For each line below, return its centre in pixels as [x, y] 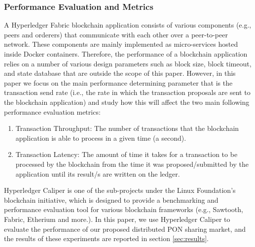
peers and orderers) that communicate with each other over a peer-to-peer [116, 34]
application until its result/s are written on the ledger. [98, 173]
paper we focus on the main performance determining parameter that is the [118, 82]
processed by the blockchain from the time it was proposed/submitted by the [132, 164]
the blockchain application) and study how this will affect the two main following [127, 102]
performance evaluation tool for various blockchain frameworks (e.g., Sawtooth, [124, 209]
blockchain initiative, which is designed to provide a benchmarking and [111, 200]
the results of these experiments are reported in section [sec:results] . [106, 238]
